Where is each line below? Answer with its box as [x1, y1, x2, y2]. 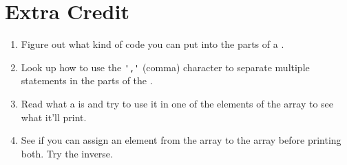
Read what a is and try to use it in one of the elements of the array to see [21, 96, 334, 110]
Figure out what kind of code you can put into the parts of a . [21, 37, 284, 51]
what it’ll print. [21, 110, 87, 124]
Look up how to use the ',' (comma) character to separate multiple [21, 60, 310, 74]
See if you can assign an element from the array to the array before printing [21, 133, 341, 147]
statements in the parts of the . [21, 73, 153, 88]
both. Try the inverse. [21, 146, 113, 160]
